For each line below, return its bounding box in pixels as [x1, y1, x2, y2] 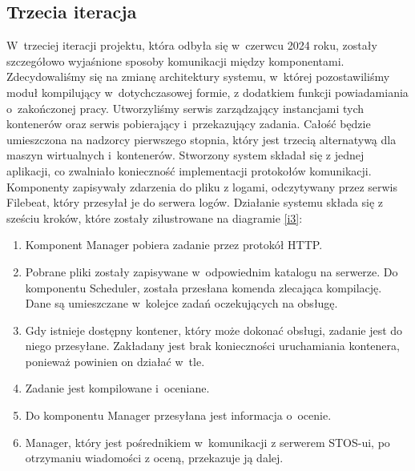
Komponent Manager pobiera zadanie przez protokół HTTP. [25, 236, 323, 253]
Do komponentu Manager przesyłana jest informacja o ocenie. [25, 407, 332, 424]
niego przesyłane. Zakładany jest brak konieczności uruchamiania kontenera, [25, 337, 400, 354]
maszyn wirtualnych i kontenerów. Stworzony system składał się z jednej [6, 147, 365, 163]
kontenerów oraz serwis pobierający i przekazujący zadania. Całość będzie [6, 115, 371, 132]
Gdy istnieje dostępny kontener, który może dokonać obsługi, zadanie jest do [25, 321, 403, 338]
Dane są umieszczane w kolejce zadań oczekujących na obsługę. [25, 295, 338, 312]
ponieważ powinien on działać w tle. [25, 352, 205, 369]
